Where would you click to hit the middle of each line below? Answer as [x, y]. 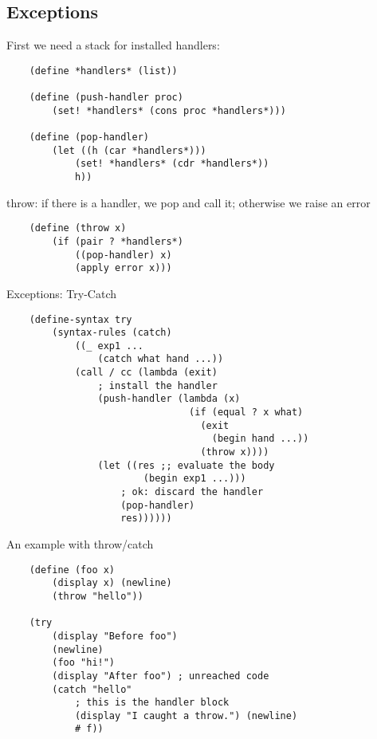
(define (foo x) [72, 570]
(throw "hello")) [98, 596]
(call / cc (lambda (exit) [146, 373]
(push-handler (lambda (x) [169, 399]
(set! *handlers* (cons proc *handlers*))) [169, 110]
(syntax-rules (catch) [112, 333]
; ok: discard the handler [192, 492]
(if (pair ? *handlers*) [118, 241]
